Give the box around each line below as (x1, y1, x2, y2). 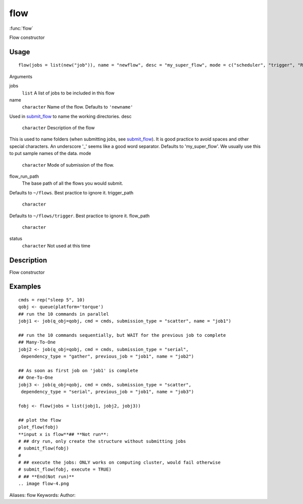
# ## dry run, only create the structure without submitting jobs (18, 438, 186, 444)
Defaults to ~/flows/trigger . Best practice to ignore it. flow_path (9, 213, 150, 219)
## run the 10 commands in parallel (18, 311, 109, 317)
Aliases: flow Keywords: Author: (9, 492, 76, 498)
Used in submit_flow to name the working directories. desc (9, 113, 132, 119)
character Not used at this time (22, 242, 90, 248)
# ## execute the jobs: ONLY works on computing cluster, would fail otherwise (18, 460, 221, 466)
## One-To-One (18, 375, 53, 381)
